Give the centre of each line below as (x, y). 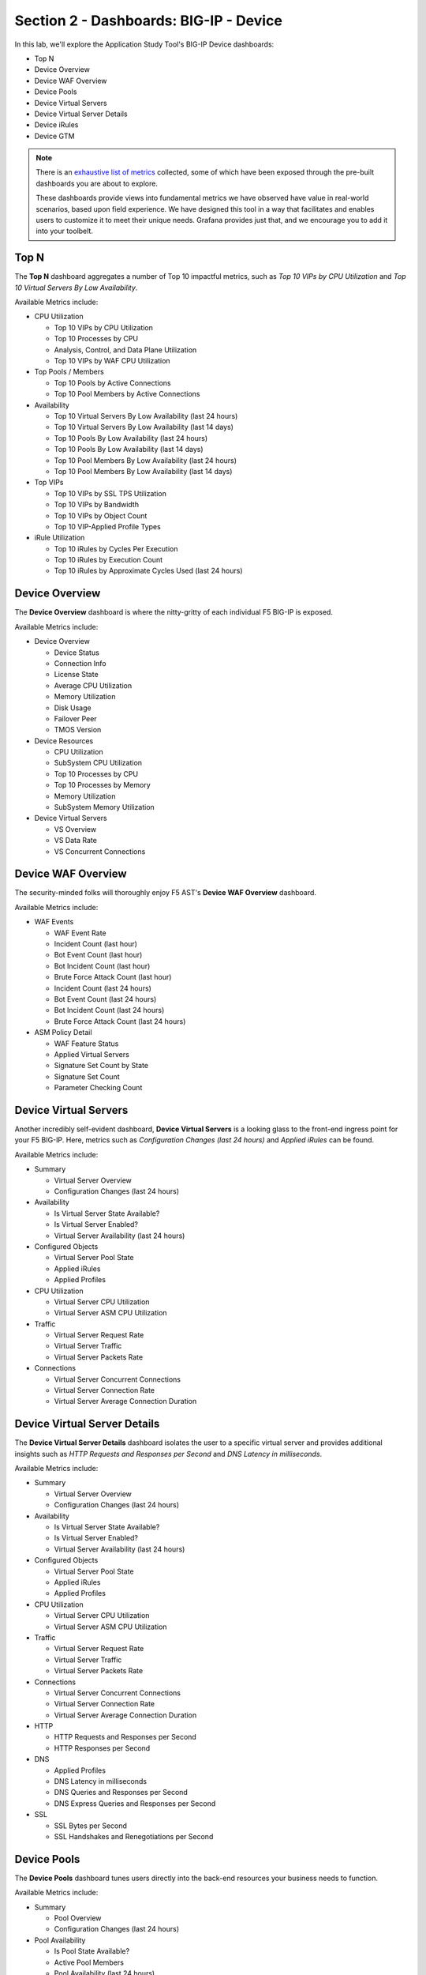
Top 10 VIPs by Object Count (101, 515)
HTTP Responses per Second (102, 1748)
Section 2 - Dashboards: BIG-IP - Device (149, 21)
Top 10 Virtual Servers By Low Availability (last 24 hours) (146, 416)
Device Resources (64, 741)
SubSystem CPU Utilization (98, 763)
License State (76, 675)
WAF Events (54, 922)
